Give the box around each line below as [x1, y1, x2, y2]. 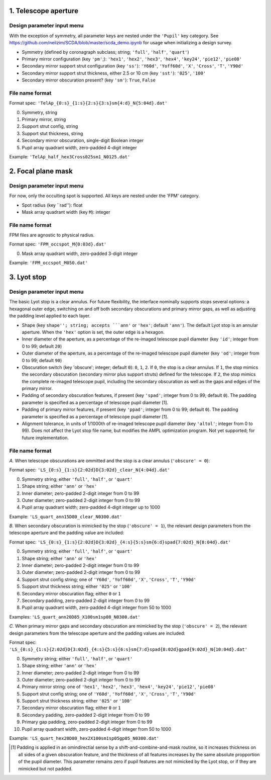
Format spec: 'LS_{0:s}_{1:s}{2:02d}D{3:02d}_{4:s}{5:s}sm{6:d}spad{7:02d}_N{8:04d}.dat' [9, 539, 231, 545]
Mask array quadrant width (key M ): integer [22, 209, 110, 215]
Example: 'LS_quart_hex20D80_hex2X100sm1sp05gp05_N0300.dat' [9, 735, 160, 741]
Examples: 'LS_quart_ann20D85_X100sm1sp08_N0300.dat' [9, 614, 141, 620]
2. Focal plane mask [9, 166, 73, 176]
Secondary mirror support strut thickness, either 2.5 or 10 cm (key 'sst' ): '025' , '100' [22, 70, 206, 76]
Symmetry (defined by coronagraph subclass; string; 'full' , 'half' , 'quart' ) [22, 49, 189, 55]
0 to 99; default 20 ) [22, 343, 62, 349]
